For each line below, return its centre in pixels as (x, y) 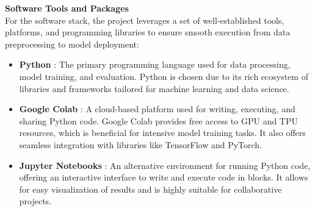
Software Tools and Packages (67, 8)
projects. (35, 201)
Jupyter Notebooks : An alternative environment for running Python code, (165, 165)
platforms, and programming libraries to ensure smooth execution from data (148, 32)
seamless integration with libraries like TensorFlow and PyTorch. (141, 144)
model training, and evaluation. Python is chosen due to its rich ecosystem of (164, 76)
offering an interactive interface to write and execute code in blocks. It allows (164, 177)
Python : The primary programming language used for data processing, (155, 64)
